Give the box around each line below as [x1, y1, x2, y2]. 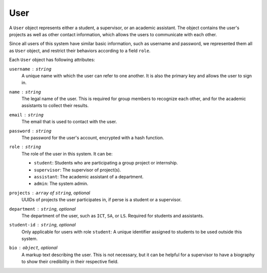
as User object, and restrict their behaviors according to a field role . [9, 48, 151, 54]
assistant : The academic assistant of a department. [34, 173, 144, 179]
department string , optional [9, 206, 76, 212]
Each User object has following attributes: [9, 57, 95, 63]
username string [9, 66, 52, 72]
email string [9, 112, 44, 117]
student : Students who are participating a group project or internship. [34, 160, 178, 166]
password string [9, 128, 52, 134]
